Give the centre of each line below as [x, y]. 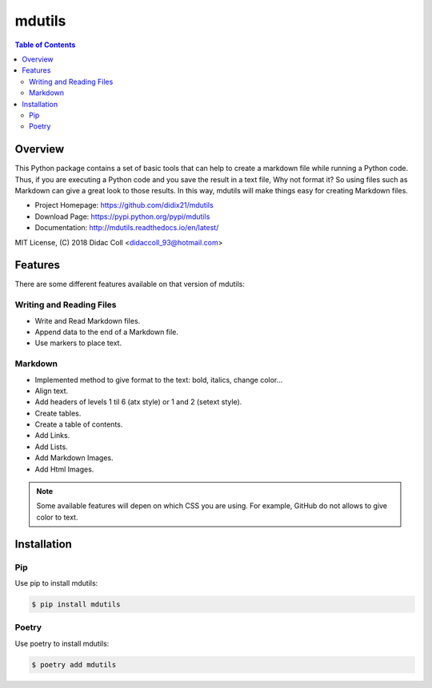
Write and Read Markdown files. [88, 320]
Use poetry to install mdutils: [62, 643]
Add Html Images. [64, 469]
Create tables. [58, 413]
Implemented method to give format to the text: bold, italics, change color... [159, 380]
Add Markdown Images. [74, 458]
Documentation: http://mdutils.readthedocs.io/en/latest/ [127, 228]
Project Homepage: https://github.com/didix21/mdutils [124, 205]
